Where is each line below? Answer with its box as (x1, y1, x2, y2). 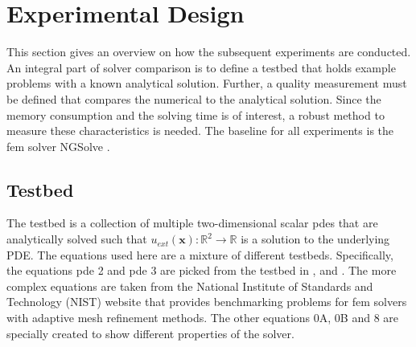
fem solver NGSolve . (6, 137, 110, 154)
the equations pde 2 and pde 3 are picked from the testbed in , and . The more (6, 262, 397, 279)
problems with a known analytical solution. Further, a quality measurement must (6, 75, 407, 92)
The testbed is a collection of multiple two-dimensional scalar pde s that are (6, 214, 378, 231)
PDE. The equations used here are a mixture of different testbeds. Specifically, (6, 246, 393, 263)
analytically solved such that (6, 231, 147, 247)
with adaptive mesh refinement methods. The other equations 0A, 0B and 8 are (6, 309, 399, 326)
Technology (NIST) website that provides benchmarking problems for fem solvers (6, 293, 407, 310)
